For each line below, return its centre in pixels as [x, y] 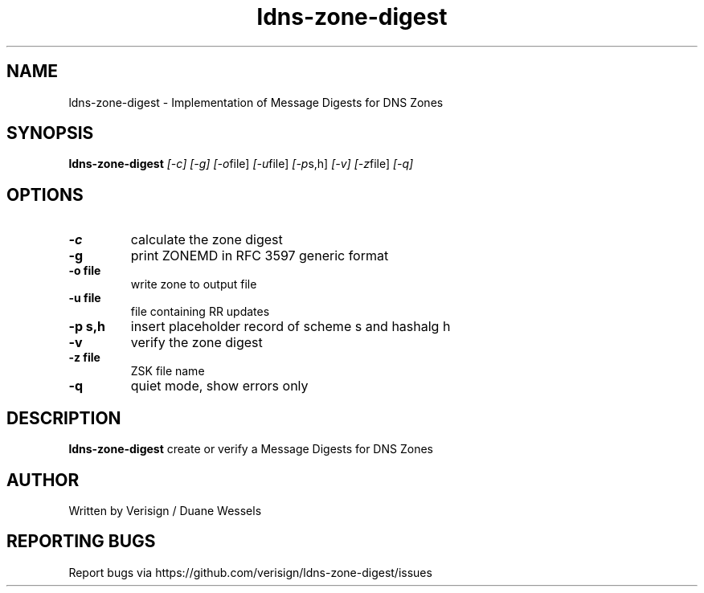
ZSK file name [168, 371]
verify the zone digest [196, 343]
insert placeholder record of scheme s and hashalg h [291, 327]
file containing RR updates [200, 312]
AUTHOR [43, 480]
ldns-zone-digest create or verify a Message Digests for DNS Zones [251, 449]
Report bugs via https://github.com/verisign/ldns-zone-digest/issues [250, 572]
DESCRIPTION [64, 418]
